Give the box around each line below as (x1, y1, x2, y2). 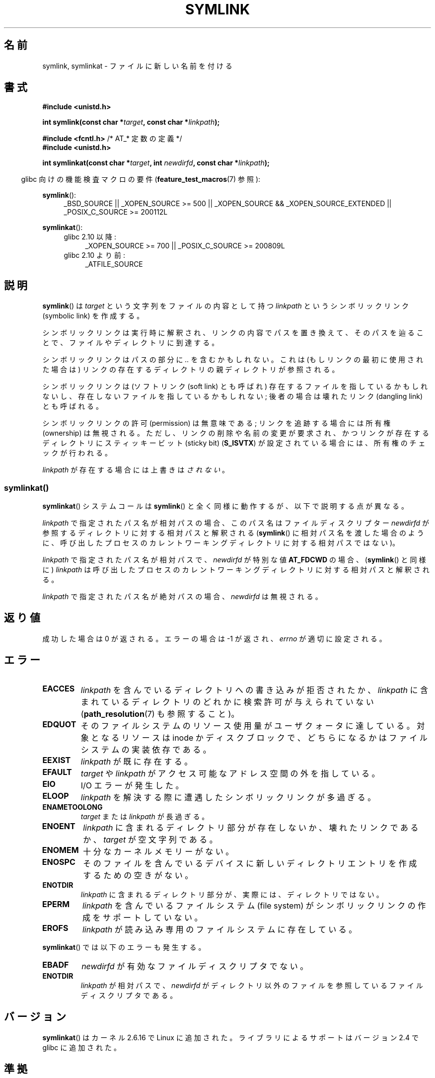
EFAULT (42, 767, 72, 777)
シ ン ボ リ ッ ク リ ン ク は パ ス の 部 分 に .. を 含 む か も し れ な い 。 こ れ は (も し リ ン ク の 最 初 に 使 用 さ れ (42, 355, 423, 364)
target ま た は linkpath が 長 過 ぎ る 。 (80, 812, 209, 821)
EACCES (42, 683, 75, 693)
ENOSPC (42, 856, 75, 867)
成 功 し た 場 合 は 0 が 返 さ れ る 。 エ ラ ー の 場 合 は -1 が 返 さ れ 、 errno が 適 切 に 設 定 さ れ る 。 (42, 634, 386, 643)
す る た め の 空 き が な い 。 (83, 870, 193, 880)
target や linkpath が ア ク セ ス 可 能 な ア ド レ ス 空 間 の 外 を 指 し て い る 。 (80, 768, 380, 778)
